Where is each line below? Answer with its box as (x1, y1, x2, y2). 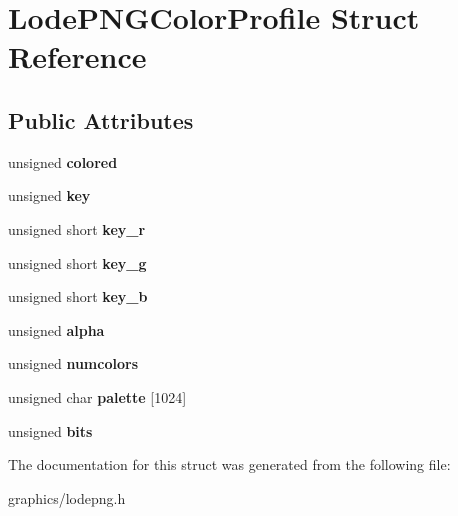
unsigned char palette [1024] (8, 386, 187, 407)
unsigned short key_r (8, 218, 146, 239)
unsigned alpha (8, 319, 105, 340)
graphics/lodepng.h (8, 487, 126, 508)
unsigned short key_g (8, 252, 147, 273)
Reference (8, 36, 147, 77)
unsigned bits (8, 420, 93, 441)
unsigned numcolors (8, 353, 138, 374)
